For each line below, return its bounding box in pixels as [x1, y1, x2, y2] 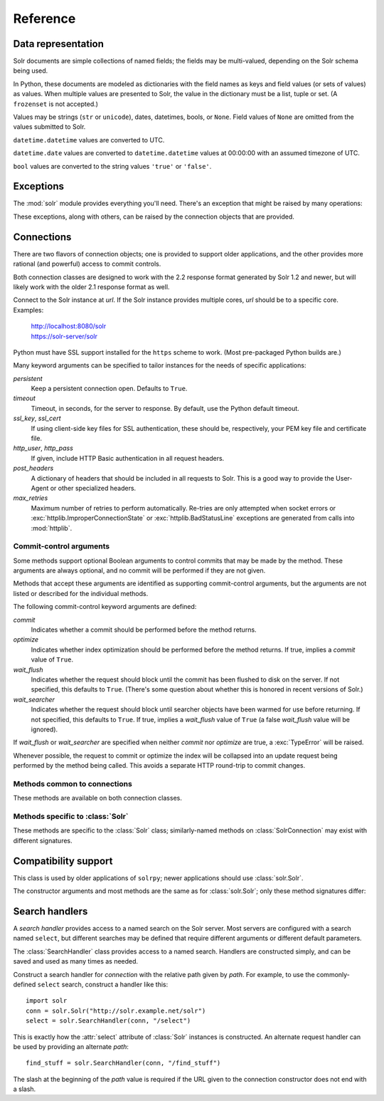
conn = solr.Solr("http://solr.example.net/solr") [26, 1006, 206, 1015]
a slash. [13, 1085, 36, 1093]
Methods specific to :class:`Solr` [13, 812, 129, 822]
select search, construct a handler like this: [37, 980, 169, 988]
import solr [26, 997, 68, 1005]
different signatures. [13, 836, 73, 845]
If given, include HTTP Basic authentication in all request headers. [31, 454, 225, 462]
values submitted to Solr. [13, 122, 86, 131]
